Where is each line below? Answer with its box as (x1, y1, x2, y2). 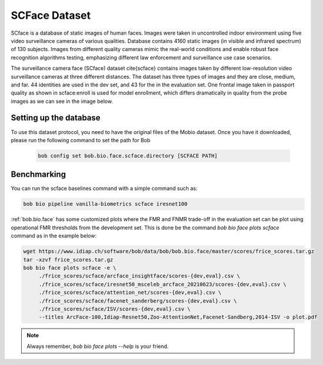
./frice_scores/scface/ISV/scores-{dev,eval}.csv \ (38, 306, 191, 312)
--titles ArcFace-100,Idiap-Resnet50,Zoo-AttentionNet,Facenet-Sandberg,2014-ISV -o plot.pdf (38, 314, 318, 320)
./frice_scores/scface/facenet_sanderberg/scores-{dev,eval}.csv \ (38, 297, 237, 304)
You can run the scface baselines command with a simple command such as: (11, 185, 198, 192)
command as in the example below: (11, 232, 97, 239)
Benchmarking (11, 169, 66, 179)
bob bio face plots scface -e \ (23, 264, 117, 271)
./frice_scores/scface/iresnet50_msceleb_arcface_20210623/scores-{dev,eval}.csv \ (38, 281, 287, 287)
